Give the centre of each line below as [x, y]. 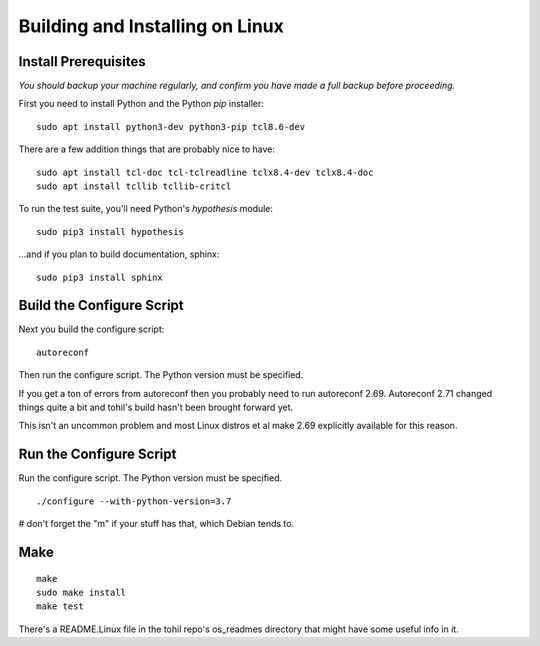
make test [60, 606]
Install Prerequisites [82, 61]
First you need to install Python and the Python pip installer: [141, 104]
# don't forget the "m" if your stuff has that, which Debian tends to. [156, 524]
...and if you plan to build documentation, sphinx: [119, 254]
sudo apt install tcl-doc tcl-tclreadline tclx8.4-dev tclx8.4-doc [205, 172]
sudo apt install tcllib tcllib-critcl [134, 186]
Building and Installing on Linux [151, 26]
